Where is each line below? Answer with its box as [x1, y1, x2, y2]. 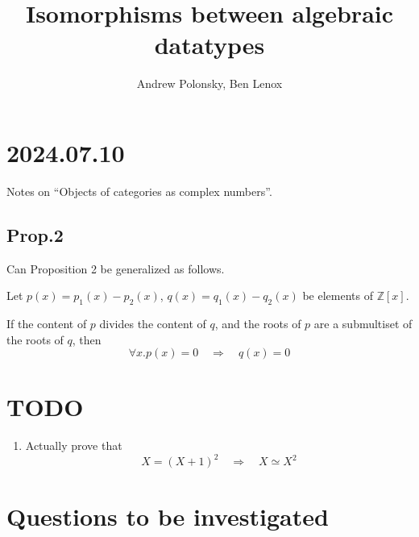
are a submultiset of [313, 315, 413, 332]
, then [72, 331, 102, 348]
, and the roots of [214, 315, 301, 332]
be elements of [302, 287, 373, 304]
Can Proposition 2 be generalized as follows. [6, 260, 225, 277]
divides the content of [99, 315, 206, 332]
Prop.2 [6, 222, 64, 247]
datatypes [154, 28, 265, 61]
